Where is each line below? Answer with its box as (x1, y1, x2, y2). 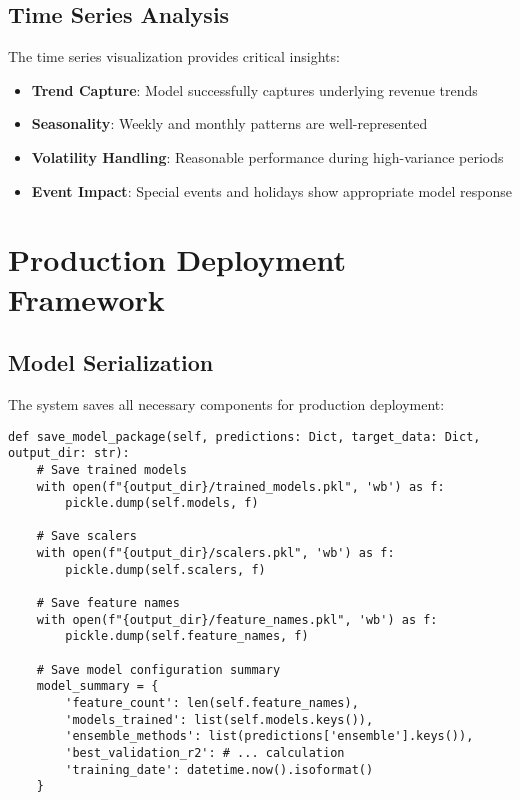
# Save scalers (36, 529, 137, 544)
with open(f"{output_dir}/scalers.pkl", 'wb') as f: (36, 546, 395, 561)
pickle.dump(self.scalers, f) (65, 562, 266, 577)
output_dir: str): (8, 446, 130, 461)
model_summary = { (36, 679, 159, 694)
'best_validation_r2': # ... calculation (65, 746, 345, 760)
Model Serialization (8, 347, 214, 378)
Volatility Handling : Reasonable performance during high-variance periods (31, 146, 504, 167)
